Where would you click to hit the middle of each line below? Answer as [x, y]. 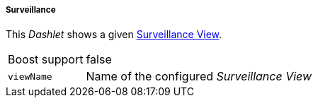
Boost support [46, 60]
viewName [30, 76]
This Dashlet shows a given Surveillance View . [114, 35]
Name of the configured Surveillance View [199, 77]
